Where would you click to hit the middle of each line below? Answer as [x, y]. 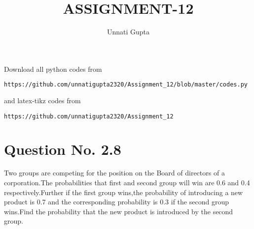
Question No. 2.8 [63, 149]
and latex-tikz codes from [42, 100]
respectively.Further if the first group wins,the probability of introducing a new [124, 192]
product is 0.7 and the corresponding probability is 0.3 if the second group [116, 202]
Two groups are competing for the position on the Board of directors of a [114, 173]
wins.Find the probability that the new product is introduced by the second [119, 211]
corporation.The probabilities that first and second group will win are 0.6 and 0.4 [127, 182]
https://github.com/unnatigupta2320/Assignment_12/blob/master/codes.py [126, 85]
